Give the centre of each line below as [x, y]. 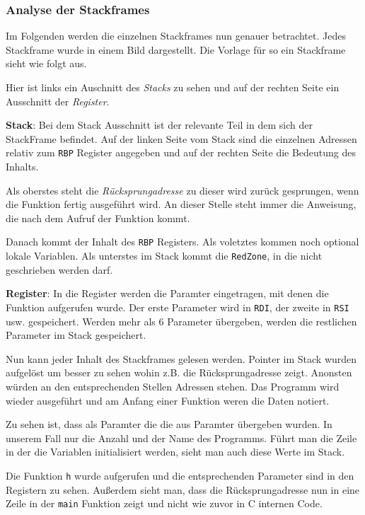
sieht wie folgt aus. [46, 63]
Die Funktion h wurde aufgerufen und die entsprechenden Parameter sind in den [180, 475]
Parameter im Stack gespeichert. [76, 335]
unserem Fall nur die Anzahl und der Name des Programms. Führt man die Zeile [181, 438]
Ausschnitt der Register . [58, 101]
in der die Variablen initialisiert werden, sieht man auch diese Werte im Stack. [175, 452]
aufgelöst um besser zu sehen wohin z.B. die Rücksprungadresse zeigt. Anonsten [179, 372]
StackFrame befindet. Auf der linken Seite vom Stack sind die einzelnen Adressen [181, 138]
